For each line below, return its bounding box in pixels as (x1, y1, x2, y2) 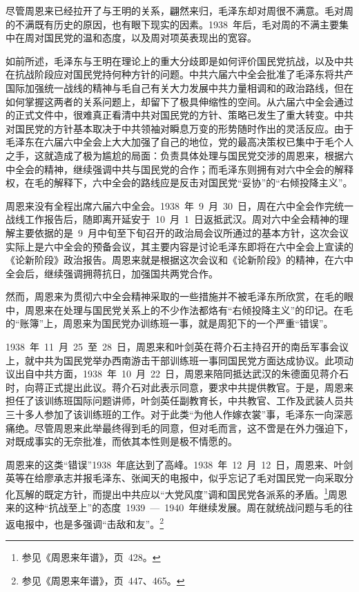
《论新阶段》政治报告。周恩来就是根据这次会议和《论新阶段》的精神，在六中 (6, 253, 353, 267)
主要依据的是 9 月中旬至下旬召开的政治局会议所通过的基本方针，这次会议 (14, 225, 349, 239)
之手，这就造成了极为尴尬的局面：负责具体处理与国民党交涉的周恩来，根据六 (6, 148, 353, 162)
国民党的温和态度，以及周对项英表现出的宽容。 (43, 30, 257, 45)
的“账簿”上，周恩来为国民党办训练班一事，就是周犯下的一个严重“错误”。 (6, 316, 333, 330)
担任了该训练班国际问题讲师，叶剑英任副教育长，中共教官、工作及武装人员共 (6, 393, 353, 408)
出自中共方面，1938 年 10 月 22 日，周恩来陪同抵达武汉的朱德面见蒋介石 (14, 366, 349, 381)
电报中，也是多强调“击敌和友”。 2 (14, 514, 164, 531)
